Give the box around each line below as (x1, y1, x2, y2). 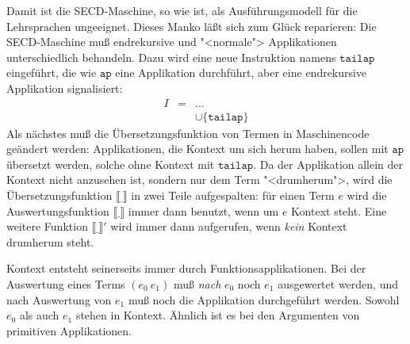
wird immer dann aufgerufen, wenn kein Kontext (110, 218, 347, 235)
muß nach (173, 275, 221, 292)
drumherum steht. (6, 233, 94, 250)
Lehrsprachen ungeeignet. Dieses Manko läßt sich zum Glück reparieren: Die (6, 17, 377, 34)
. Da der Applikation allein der (253, 155, 404, 172)
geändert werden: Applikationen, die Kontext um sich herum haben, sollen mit (6, 140, 389, 157)
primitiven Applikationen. (6, 322, 132, 338)
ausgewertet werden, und (278, 275, 398, 292)
